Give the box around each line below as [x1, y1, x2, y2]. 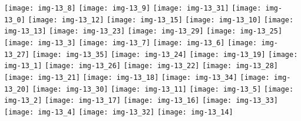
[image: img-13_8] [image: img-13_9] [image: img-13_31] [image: [4, 4, 262, 12]
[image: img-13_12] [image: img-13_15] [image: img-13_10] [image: [28, 15, 294, 24]
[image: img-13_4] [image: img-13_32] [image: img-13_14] [4, 107, 233, 116]
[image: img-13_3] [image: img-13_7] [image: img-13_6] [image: [4, 38, 257, 47]
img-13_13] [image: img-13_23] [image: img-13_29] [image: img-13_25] [4, 27, 283, 36]
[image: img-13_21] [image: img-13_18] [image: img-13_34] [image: [4, 73, 270, 82]
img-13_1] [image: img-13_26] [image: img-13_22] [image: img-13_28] [4, 62, 279, 70]
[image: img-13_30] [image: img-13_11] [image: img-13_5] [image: [32, 85, 294, 93]
